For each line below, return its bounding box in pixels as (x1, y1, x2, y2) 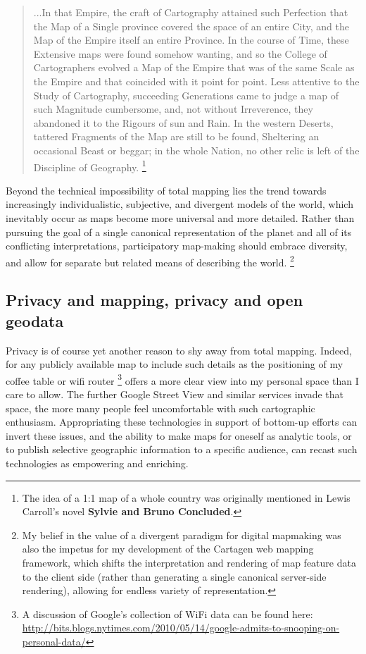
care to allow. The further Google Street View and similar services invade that (6, 387, 344, 402)
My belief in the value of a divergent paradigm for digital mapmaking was (22, 527, 341, 542)
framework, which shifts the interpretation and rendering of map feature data (22, 555, 356, 569)
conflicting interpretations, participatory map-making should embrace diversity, (6, 238, 348, 253)
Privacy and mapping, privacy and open (6, 289, 303, 311)
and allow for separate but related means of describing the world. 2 (6, 252, 294, 269)
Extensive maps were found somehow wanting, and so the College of (33, 46, 327, 61)
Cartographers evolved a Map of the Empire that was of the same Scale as (33, 60, 355, 75)
